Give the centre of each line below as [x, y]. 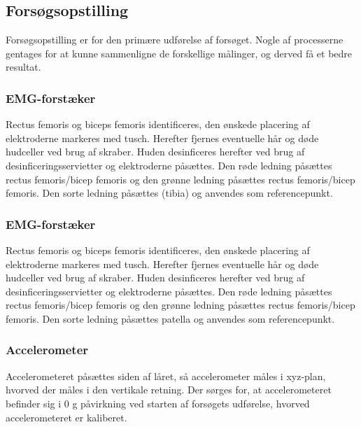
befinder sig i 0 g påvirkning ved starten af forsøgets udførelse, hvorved [158, 403]
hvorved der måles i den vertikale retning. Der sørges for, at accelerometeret [169, 390]
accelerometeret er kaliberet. [66, 417]
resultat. [23, 67]
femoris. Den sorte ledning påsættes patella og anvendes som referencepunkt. [170, 318]
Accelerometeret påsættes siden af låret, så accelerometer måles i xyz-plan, [166, 376]
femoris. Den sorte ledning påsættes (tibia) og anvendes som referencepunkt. [169, 193]
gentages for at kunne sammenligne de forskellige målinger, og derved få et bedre [179, 53]
